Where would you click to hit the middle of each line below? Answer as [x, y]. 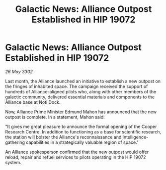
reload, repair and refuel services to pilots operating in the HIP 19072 [76, 157]
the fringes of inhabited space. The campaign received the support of [77, 86]
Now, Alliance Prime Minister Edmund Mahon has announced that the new [81, 112]
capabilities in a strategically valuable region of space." [83, 142]
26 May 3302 [19, 71]
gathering [15, 142]
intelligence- [135, 137]
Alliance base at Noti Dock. [33, 102]
